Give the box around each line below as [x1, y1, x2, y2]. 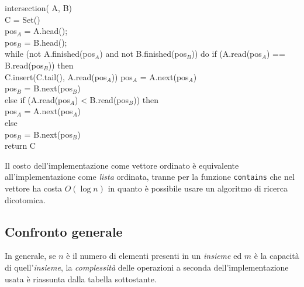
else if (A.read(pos [5, 93, 70, 105]
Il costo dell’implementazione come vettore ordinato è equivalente [5, 159, 239, 171]
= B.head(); [24, 36, 67, 48]
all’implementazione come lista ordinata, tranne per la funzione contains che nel [5, 170, 295, 183]
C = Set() [5, 13, 40, 25]
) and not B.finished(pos [99, 47, 187, 60]
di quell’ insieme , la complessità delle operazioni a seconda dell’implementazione [5, 261, 289, 273]
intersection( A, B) [5, 2, 72, 13]
